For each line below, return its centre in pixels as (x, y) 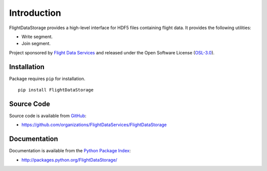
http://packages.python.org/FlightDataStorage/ (69, 160)
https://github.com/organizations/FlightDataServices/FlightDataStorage (94, 125)
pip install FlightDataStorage (56, 90)
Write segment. (37, 37)
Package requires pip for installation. (47, 79)
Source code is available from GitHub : (48, 116)
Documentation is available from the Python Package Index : (70, 151)
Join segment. (36, 43)
